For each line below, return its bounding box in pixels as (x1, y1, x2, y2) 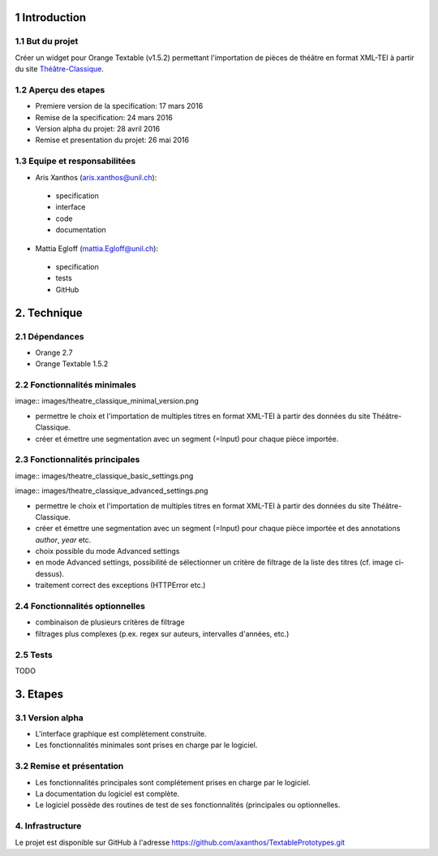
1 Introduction (15, 11, 87, 24)
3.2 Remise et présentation (15, 760, 124, 772)
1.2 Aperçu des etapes (15, 84, 105, 95)
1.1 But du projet (15, 36, 79, 47)
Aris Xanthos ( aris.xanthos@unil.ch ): (35, 172, 157, 182)
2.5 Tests (15, 649, 53, 660)
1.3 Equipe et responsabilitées (15, 155, 136, 166)
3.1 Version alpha (15, 711, 84, 723)
